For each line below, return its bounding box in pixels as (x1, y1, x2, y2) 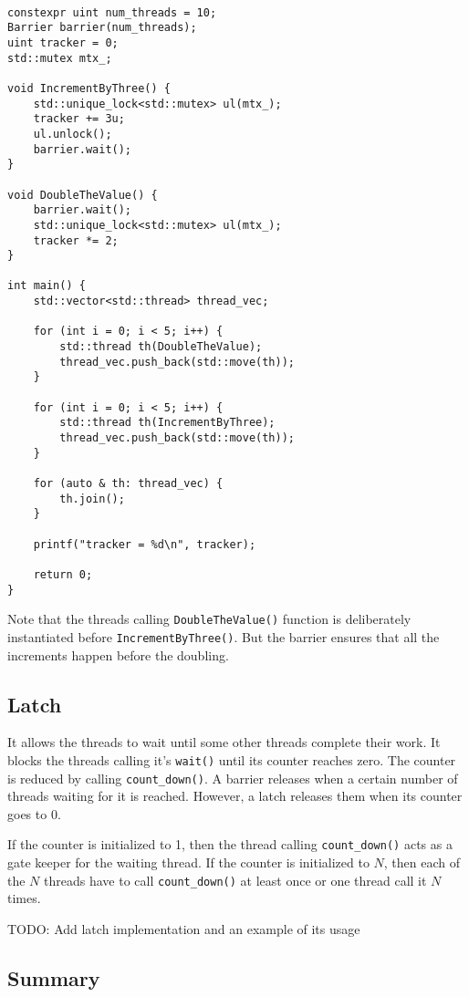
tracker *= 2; (33, 234, 119, 247)
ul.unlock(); (33, 127, 112, 140)
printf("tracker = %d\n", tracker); (33, 537, 256, 551)
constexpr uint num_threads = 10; (7, 5, 217, 19)
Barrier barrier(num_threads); (7, 21, 197, 35)
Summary (7, 963, 100, 992)
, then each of (383, 853, 461, 872)
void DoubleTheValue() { (7, 188, 158, 202)
